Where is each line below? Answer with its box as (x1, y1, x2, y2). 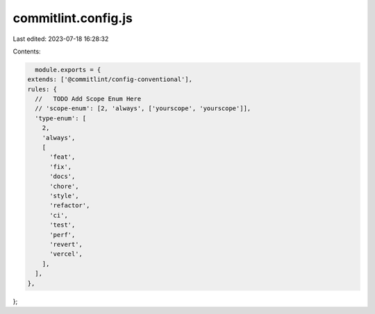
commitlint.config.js (12, 10, 133, 26)
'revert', (49, 240, 83, 248)
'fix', (49, 163, 72, 171)
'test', (49, 221, 76, 229)
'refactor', (49, 202, 90, 209)
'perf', (49, 231, 76, 238)
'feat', (49, 153, 76, 161)
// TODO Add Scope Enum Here (35, 95, 142, 103)
